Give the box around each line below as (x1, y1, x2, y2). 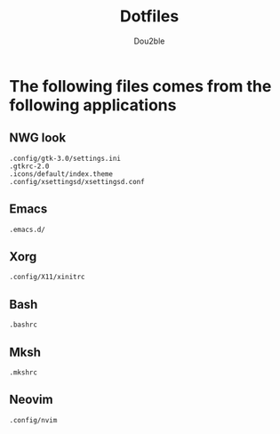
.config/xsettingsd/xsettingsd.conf (9, 177, 145, 186)
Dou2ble (133, 36, 165, 46)
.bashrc (9, 320, 38, 330)
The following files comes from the (9, 76, 272, 96)
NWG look (9, 131, 67, 146)
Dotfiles (119, 6, 180, 27)
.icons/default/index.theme (9, 169, 114, 179)
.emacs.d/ (9, 225, 46, 234)
